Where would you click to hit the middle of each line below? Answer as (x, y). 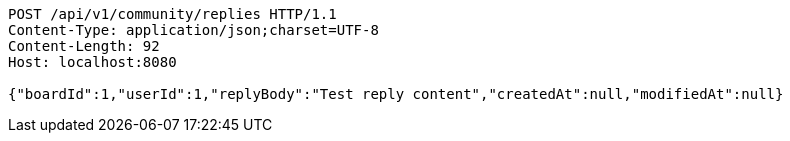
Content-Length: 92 (84, 46)
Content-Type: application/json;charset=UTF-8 (193, 30)
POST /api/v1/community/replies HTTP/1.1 (172, 14)
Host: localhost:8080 (92, 62)
